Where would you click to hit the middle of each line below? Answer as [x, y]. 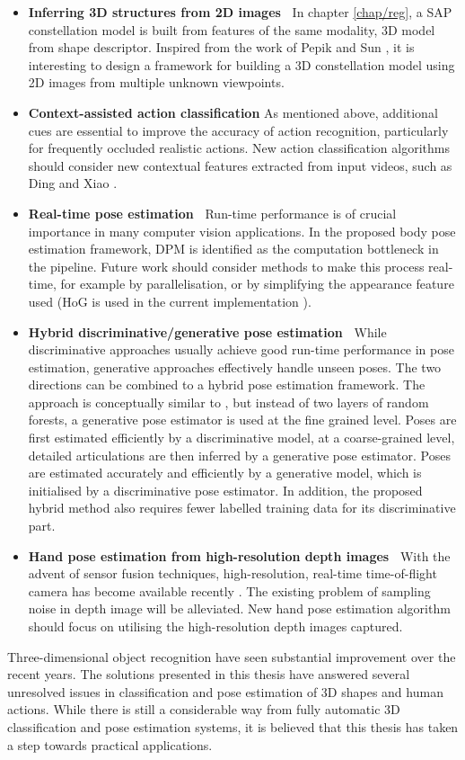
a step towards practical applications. [110, 744]
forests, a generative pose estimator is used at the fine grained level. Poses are [242, 420]
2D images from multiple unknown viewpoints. [156, 82]
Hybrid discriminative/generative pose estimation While [207, 331]
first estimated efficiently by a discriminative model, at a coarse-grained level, [241, 438]
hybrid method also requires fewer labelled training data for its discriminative [242, 508]
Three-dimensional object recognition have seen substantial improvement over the [232, 656]
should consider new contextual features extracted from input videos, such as [240, 165]
